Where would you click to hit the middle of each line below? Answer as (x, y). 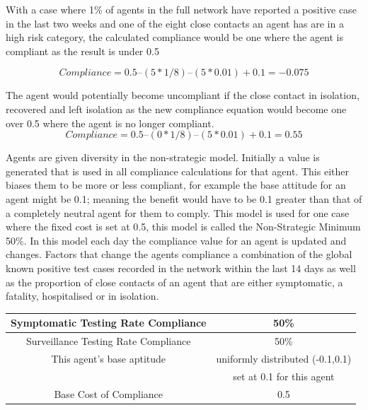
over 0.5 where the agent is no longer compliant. (110, 123)
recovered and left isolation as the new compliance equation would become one (176, 109)
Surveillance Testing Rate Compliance (108, 341)
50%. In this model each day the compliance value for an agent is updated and (176, 240)
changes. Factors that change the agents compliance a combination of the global (179, 254)
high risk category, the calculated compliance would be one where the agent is (175, 37)
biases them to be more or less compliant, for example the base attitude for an (176, 185)
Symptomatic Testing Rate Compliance (109, 323)
